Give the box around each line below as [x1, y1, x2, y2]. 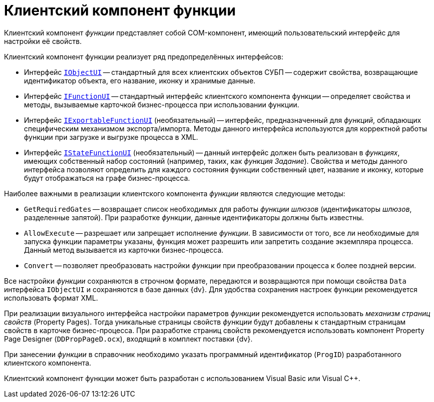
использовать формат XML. [4, 293, 98, 302]
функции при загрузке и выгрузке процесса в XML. [24, 132, 198, 141]
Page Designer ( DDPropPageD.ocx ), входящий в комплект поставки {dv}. [4, 334, 253, 343]
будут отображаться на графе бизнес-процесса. [24, 173, 190, 182]
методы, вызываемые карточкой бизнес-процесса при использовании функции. [24, 100, 299, 109]
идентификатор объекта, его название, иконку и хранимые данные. [24, 76, 256, 85]
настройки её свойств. [4, 36, 82, 45]
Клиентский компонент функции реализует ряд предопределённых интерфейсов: [4, 52, 284, 61]
